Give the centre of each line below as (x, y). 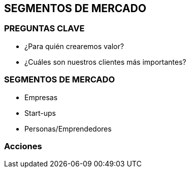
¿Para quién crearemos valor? (74, 46)
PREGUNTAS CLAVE (44, 29)
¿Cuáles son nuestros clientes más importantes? (105, 62)
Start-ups (40, 113)
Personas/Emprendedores (68, 128)
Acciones (23, 146)
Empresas (41, 97)
